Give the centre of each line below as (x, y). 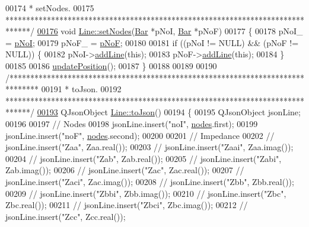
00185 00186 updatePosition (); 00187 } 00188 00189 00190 (111, 65)
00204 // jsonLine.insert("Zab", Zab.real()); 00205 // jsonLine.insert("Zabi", (144, 158)
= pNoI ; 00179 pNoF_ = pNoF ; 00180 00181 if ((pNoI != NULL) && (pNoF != (152, 42)
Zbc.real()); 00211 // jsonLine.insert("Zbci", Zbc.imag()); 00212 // (127, 205)
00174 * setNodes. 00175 (50, 8)
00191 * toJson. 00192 (81, 89)
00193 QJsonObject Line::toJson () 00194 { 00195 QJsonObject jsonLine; (169, 112)
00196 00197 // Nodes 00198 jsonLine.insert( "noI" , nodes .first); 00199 (132, 123)
